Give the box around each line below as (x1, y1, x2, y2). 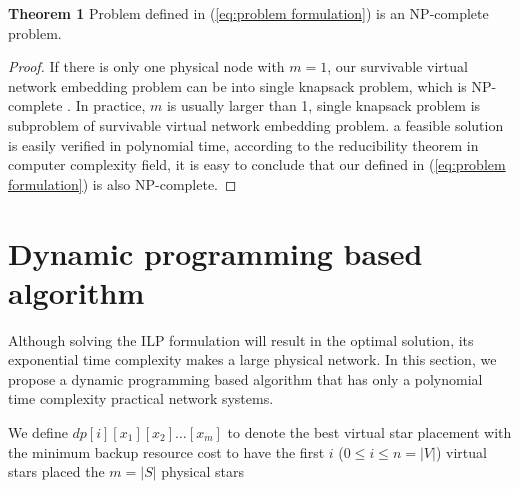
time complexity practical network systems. (8, 388, 274, 409)
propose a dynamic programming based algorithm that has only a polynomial (8, 368, 483, 389)
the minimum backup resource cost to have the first (8, 441, 325, 462)
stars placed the (8, 461, 105, 482)
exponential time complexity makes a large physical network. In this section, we (8, 349, 497, 370)
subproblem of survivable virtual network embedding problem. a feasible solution (8, 114, 504, 135)
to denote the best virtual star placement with (227, 422, 512, 443)
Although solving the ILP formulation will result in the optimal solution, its (8, 329, 474, 350)
